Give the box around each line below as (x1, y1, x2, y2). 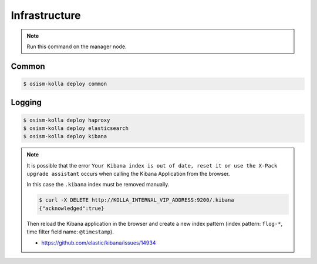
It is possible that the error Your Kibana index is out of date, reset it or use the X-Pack (26, 162, 278, 169)
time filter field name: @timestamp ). (26, 228, 114, 235)
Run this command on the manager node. (26, 43, 127, 50)
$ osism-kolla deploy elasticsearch (23, 125, 129, 132)
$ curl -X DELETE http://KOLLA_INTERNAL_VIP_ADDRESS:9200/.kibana (39, 197, 234, 203)
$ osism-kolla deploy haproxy (23, 116, 110, 123)
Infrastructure (11, 9, 82, 22)
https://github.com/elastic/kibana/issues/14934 (41, 239, 156, 246)
